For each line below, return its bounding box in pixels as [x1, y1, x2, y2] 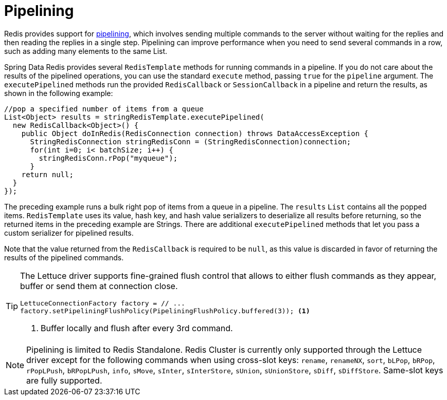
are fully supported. [26, 375, 102, 386]
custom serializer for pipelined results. [4, 228, 134, 237]
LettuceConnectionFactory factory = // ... [20, 299, 185, 307]
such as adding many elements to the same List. [4, 46, 168, 55]
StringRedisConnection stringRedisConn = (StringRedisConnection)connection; [30, 137, 351, 146]
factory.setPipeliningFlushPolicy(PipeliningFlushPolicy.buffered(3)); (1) [20, 307, 310, 315]
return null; [21, 170, 74, 179]
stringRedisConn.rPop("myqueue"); [39, 154, 178, 162]
